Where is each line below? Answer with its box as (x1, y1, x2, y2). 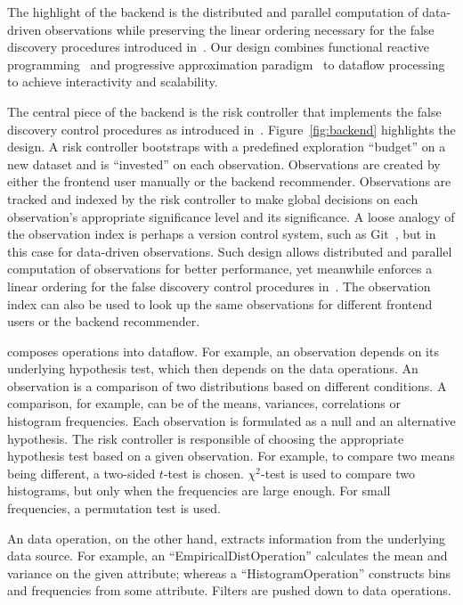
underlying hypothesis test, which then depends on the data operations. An (7, 359, 418, 378)
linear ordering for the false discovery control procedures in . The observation (7, 276, 431, 295)
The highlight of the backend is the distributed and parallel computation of (7, 3, 418, 20)
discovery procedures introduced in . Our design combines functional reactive (7, 37, 429, 56)
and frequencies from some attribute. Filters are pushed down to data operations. (7, 581, 451, 600)
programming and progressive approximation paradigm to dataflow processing (7, 54, 445, 73)
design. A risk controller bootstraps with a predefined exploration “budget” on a (7, 137, 446, 156)
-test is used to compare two (261, 463, 415, 482)
